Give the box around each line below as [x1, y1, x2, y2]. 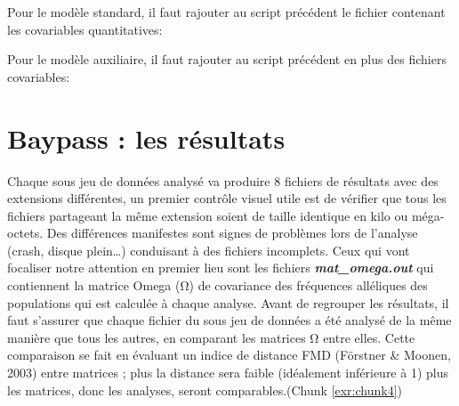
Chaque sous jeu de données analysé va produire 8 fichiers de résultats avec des [7, 171, 439, 190]
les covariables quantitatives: [7, 20, 163, 38]
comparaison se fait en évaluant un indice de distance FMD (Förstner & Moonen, [7, 345, 451, 364]
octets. [7, 223, 44, 242]
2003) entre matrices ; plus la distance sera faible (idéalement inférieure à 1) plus [7, 363, 448, 382]
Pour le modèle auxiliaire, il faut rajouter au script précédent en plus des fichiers [7, 50, 447, 69]
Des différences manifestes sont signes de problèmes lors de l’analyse [46, 223, 418, 242]
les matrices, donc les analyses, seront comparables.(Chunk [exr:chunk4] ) [7, 380, 403, 399]
